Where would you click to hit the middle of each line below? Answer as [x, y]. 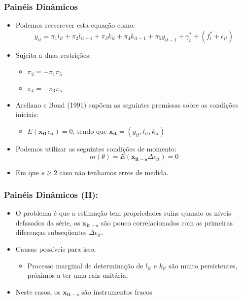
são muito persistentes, [203, 265]
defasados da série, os [48, 222]
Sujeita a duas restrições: [53, 55]
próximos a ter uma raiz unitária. [78, 275]
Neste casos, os [38, 291]
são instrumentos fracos [117, 291]
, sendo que [90, 131]
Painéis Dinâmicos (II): [51, 194]
